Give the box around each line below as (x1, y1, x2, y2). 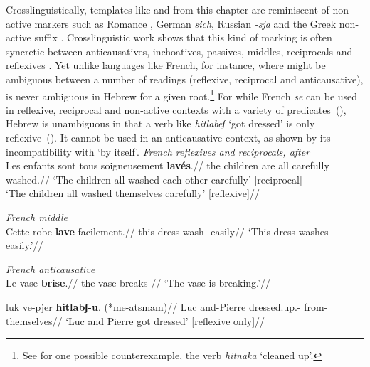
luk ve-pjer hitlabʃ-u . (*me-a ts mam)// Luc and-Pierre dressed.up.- (6, 299, 301, 314)
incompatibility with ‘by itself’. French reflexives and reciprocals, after (6, 144, 310, 159)
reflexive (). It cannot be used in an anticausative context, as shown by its (6, 130, 331, 144)
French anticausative (6, 261, 95, 276)
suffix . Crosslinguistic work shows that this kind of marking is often (34, 30, 332, 45)
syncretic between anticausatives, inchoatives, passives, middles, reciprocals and (6, 43, 353, 58)
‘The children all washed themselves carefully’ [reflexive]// (6, 186, 260, 201)
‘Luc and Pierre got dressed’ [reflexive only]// (65, 313, 265, 328)
